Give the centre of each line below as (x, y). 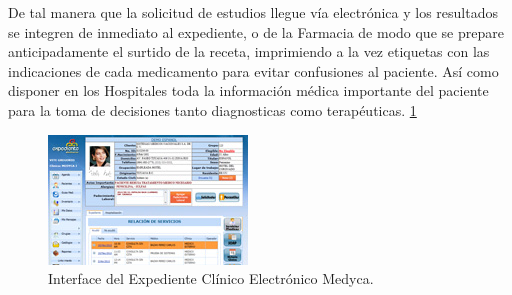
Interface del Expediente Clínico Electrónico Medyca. (211, 278)
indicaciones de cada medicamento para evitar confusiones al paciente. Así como (253, 70)
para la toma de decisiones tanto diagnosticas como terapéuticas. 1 (212, 109)
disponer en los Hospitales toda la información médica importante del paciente (248, 90)
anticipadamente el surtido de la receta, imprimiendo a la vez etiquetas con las (249, 51)
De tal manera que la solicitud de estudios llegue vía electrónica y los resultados (253, 12)
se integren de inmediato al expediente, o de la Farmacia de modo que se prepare (256, 31)
